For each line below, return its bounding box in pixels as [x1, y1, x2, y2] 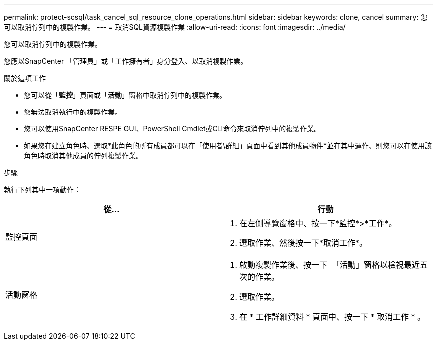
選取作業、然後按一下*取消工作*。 [239, 238, 368, 248]
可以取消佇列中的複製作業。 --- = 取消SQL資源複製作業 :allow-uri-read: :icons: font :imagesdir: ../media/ [4, 23, 346, 31]
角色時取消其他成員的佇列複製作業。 [24, 151, 143, 160]
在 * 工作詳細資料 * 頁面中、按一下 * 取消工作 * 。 [239, 312, 426, 322]
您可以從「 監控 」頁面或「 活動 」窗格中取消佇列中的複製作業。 [24, 91, 226, 99]
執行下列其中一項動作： [4, 185, 81, 194]
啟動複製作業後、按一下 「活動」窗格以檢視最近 [239, 260, 420, 270]
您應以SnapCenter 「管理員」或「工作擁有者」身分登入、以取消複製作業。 [4, 57, 248, 65]
